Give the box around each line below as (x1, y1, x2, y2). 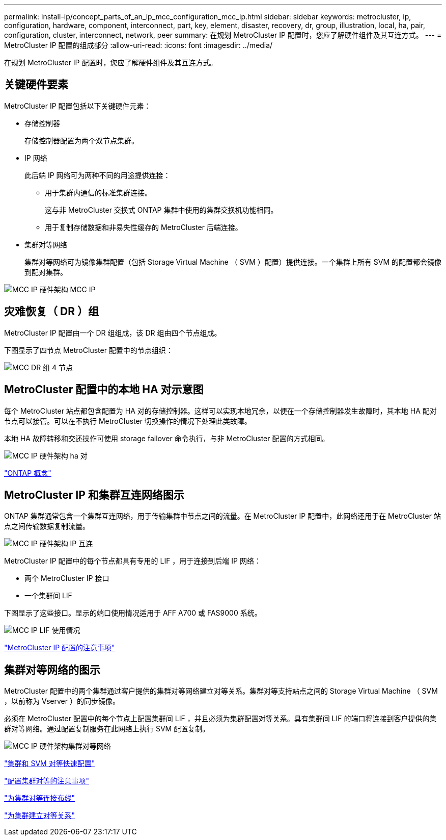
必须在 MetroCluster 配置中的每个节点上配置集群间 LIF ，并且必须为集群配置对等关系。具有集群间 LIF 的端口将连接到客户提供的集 (4, 714, 437, 723)
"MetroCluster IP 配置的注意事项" (4, 643, 115, 652)
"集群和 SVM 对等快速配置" (4, 759, 95, 768)
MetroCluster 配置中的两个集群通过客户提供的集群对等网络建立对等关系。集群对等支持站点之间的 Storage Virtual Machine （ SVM (4, 686, 438, 696)
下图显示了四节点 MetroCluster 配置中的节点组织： (4, 345, 173, 354)
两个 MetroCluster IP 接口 (24, 574, 109, 583)
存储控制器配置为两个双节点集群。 (24, 136, 138, 145)
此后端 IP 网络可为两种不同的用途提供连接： (24, 170, 171, 180)
